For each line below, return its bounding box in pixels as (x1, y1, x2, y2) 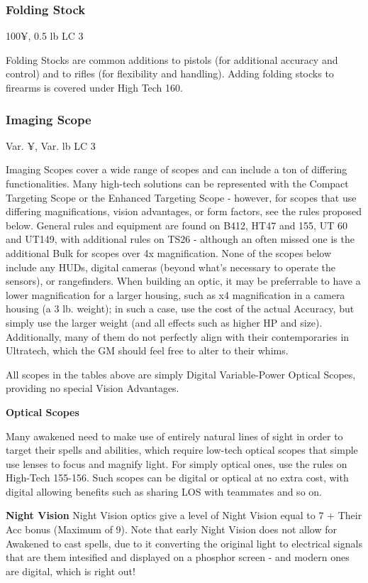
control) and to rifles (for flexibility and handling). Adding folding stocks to (6, 66, 334, 81)
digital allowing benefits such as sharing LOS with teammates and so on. (6, 484, 322, 498)
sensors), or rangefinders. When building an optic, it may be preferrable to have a (6, 273, 361, 288)
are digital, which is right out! (6, 563, 135, 578)
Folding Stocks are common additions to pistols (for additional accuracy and (6, 52, 338, 67)
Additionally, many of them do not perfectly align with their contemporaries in (6, 329, 350, 344)
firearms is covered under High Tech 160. (6, 80, 183, 94)
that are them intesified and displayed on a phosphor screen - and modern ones (6, 550, 350, 565)
